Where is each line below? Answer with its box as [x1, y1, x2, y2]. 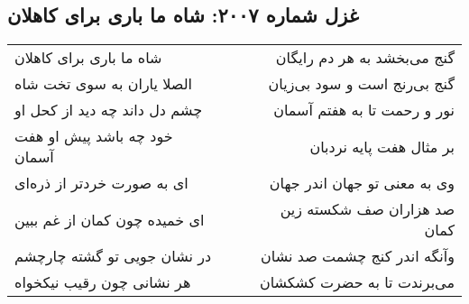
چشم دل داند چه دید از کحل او [14, 99, 203, 121]
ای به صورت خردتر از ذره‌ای [14, 172, 189, 194]
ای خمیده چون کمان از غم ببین [14, 208, 205, 230]
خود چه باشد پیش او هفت [14, 125, 173, 147]
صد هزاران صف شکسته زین [280, 198, 455, 220]
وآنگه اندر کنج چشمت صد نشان [261, 245, 455, 267]
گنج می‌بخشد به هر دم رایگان [275, 47, 455, 69]
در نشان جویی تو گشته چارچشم [14, 245, 212, 267]
